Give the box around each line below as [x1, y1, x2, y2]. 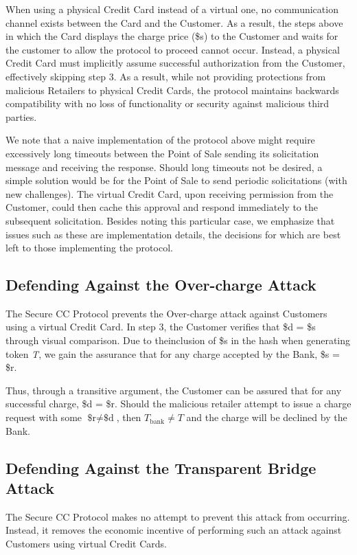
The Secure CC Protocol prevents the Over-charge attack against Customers [5, 306, 327, 320]
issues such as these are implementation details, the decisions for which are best [5, 227, 341, 241]
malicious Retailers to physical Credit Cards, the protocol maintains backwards [5, 82, 339, 97]
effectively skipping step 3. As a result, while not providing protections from [5, 69, 326, 83]
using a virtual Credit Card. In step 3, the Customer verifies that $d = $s [5, 319, 316, 334]
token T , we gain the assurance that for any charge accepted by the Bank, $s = [5, 346, 340, 361]
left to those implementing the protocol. [5, 240, 173, 255]
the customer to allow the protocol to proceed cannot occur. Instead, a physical [5, 42, 340, 56]
